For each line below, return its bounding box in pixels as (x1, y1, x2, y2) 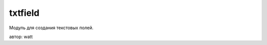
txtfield (9, 7, 40, 18)
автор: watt (9, 34, 33, 40)
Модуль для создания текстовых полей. (9, 25, 94, 31)
